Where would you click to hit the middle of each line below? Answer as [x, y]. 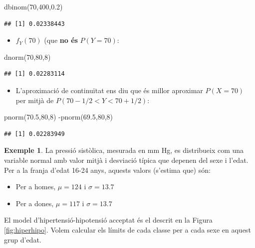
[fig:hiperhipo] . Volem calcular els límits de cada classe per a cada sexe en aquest [127, 229]
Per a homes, [36, 186]
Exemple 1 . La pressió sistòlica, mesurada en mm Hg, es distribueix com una [124, 150]
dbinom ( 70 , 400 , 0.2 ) [33, 6]
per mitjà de [35, 100]
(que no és [61, 40]
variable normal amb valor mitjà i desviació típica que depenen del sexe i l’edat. [126, 160]
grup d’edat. [23, 239]
